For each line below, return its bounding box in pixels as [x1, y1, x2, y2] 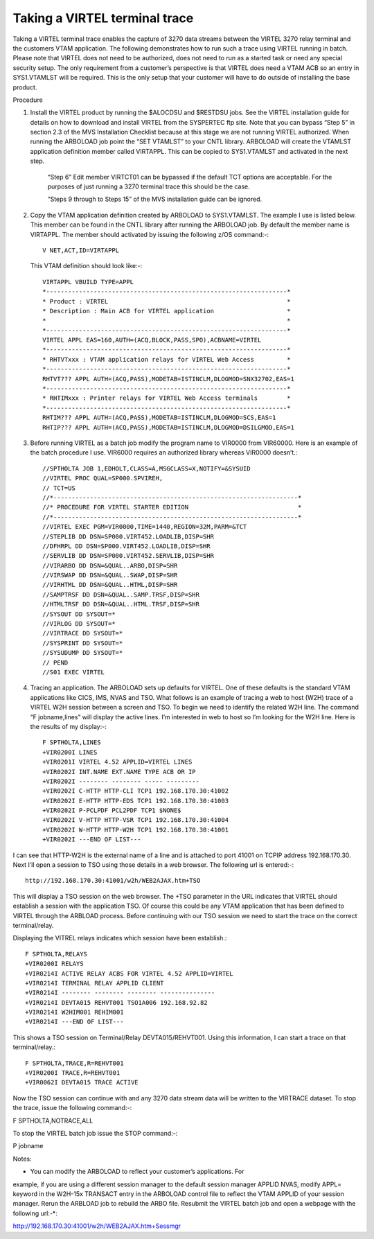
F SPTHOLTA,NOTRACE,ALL [12, 1116, 93, 1125]
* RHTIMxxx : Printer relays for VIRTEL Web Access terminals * [42, 394, 291, 402]
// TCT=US [42, 484, 75, 492]
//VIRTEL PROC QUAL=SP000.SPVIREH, [42, 475, 163, 482]
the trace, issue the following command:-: [12, 1104, 132, 1112]
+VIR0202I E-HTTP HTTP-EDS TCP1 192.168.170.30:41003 [42, 797, 229, 805]
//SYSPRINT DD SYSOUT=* [42, 639, 123, 647]
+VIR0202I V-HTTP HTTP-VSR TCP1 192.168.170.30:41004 [42, 816, 229, 824]
